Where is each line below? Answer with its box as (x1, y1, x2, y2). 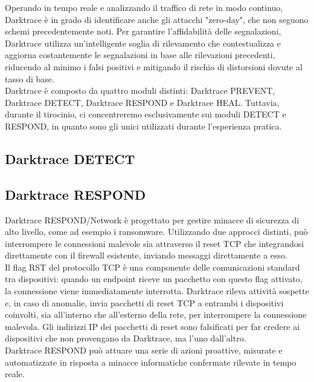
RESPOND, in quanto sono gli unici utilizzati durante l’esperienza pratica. (5, 119, 282, 132)
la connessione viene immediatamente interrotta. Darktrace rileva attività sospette (5, 285, 309, 297)
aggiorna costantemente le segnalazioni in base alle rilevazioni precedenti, (5, 48, 275, 61)
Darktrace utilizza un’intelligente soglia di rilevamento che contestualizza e (5, 36, 281, 49)
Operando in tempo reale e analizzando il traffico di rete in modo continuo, (5, 1, 283, 13)
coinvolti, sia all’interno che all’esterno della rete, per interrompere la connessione (5, 308, 307, 321)
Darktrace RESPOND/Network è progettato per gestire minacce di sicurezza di (5, 213, 300, 226)
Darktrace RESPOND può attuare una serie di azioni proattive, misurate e (5, 344, 283, 357)
